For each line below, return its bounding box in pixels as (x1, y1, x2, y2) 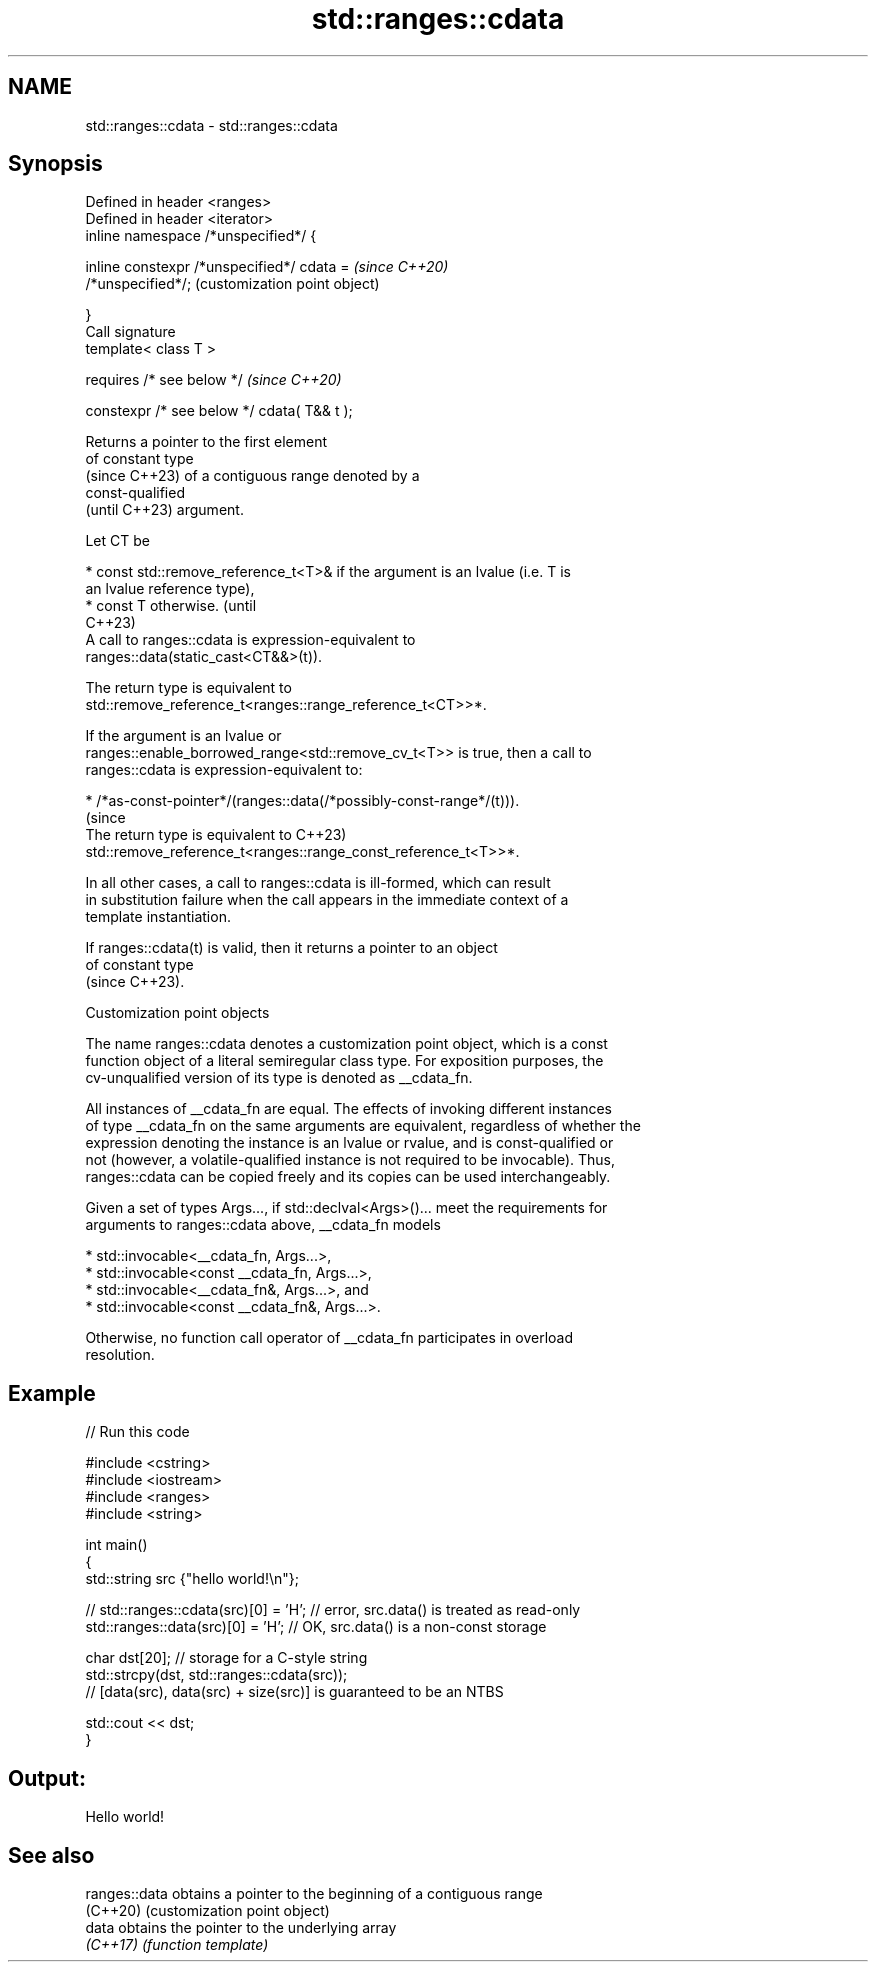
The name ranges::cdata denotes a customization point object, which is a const (85, 1035, 608, 1053)
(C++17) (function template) (85, 1935, 269, 1953)
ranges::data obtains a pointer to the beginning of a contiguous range (85, 1884, 543, 1902)
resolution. (85, 1346, 155, 1364)
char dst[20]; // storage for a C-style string (85, 1649, 368, 1667)
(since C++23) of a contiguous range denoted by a (85, 467, 420, 485)
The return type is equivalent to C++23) (85, 826, 347, 844)
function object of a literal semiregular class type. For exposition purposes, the (85, 1052, 604, 1070)
